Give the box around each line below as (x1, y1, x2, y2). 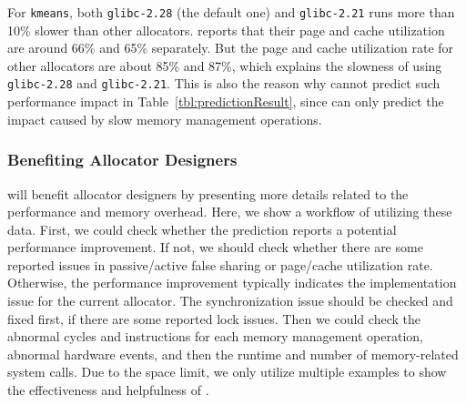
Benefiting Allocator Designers (7, 148, 238, 171)
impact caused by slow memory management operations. (7, 109, 322, 128)
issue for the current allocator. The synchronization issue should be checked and (7, 291, 453, 310)
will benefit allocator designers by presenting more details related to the (7, 184, 409, 203)
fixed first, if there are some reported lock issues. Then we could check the (7, 309, 420, 328)
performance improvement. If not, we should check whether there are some (7, 238, 423, 257)
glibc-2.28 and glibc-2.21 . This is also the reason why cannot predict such (7, 74, 441, 93)
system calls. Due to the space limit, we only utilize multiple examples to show (7, 362, 447, 381)
